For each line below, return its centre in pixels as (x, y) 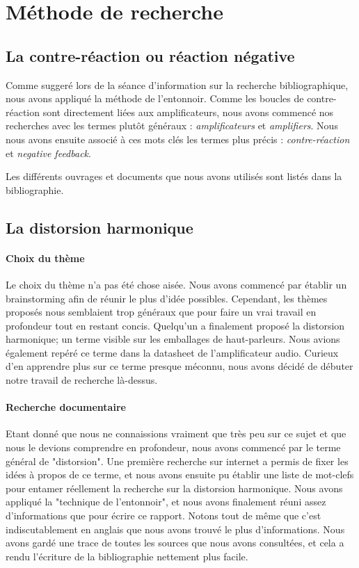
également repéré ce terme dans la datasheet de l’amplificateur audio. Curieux (172, 352)
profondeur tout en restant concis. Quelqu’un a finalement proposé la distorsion (175, 325)
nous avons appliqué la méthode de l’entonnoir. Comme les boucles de (155, 98)
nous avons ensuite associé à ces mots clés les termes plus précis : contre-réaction (178, 139)
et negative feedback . (48, 153)
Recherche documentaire (66, 407)
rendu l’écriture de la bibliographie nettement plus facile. (127, 556)
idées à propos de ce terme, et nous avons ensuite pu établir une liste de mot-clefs (180, 474)
